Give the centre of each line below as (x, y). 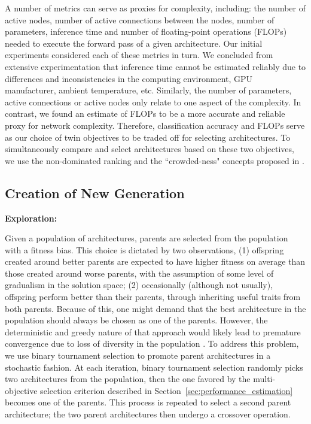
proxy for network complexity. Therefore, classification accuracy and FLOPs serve (155, 125)
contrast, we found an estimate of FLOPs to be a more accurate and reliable (145, 113)
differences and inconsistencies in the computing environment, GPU (129, 78)
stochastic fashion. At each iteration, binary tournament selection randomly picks (154, 367)
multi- (264, 379)
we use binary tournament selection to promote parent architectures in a (138, 355)
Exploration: (31, 218)
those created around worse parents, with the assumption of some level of (139, 273)
